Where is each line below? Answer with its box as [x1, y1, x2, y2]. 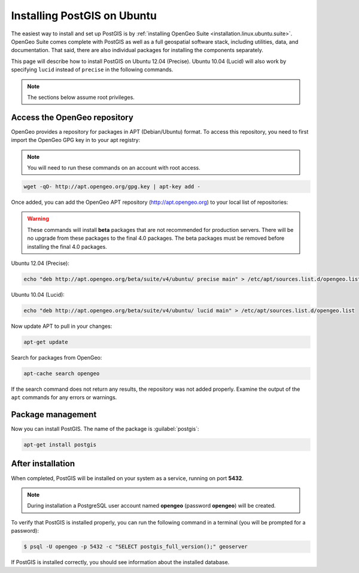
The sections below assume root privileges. [27, 94, 135, 101]
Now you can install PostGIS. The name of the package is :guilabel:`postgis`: [11, 426, 199, 433]
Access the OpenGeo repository [11, 112, 134, 122]
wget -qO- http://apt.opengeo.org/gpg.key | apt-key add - [23, 183, 200, 190]
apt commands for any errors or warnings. [11, 394, 117, 401]
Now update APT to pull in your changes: [11, 322, 112, 330]
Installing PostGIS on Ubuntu [11, 9, 157, 22]
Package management [11, 409, 97, 420]
